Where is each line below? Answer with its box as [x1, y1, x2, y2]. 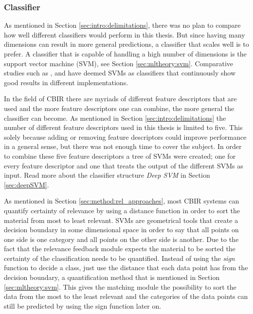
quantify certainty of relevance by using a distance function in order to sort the [4, 205, 240, 215]
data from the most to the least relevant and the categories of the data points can [4, 291, 248, 301]
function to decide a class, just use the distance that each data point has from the [4, 262, 248, 273]
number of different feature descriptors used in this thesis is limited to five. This [4, 122, 243, 132]
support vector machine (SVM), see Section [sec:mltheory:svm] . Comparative [4, 58, 234, 68]
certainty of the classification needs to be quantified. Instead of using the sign [4, 253, 235, 263]
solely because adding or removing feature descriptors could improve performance [4, 131, 247, 142]
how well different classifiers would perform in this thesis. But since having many [4, 29, 245, 39]
